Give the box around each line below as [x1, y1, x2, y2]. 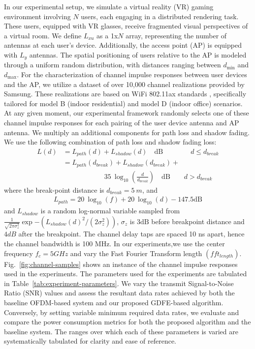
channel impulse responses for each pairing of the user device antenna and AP [4, 117, 239, 127]
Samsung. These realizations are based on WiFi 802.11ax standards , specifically [4, 88, 247, 99]
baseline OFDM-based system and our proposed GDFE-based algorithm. [4, 297, 223, 308]
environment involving [4, 11, 71, 21]
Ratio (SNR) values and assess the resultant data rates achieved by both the [4, 288, 235, 298]
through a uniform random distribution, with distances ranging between [4, 59, 221, 70]
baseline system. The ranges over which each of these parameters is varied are [4, 326, 238, 336]
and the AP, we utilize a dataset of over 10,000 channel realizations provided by [4, 79, 245, 89]
